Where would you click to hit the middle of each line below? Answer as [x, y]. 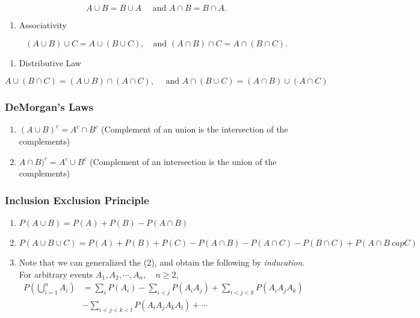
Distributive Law [50, 62]
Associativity [43, 25]
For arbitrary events [56, 274]
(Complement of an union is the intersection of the [195, 129]
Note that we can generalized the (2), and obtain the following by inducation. [162, 262]
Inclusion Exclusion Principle [77, 200]
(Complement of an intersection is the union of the [183, 161]
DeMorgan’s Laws [49, 107]
